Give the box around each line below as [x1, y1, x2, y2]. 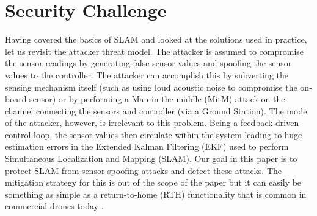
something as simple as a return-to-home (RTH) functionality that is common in [5, 187, 307, 200]
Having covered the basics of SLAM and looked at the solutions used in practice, [5, 33, 307, 46]
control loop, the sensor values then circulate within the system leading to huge [5, 128, 302, 141]
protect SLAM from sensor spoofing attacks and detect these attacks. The [5, 164, 282, 176]
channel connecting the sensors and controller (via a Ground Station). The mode [5, 104, 307, 117]
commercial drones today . [5, 200, 104, 212]
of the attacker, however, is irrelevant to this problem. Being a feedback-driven [5, 116, 299, 129]
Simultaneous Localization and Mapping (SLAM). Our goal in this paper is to [5, 152, 297, 165]
